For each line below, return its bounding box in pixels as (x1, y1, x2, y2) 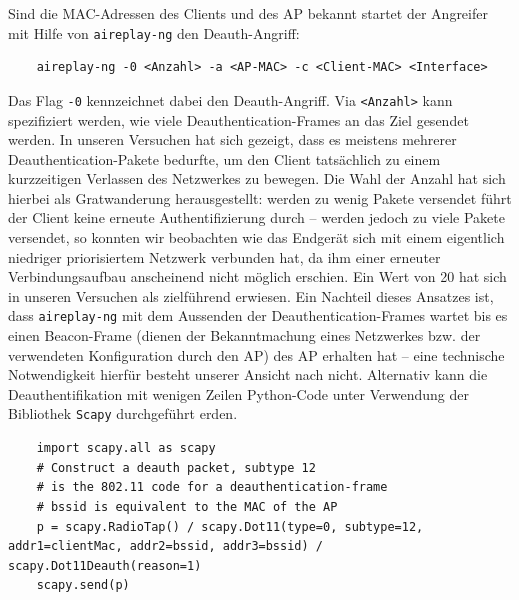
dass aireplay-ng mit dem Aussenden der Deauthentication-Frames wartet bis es (8, 305, 508, 326)
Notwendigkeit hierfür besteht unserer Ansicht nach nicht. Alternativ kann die (8, 364, 488, 385)
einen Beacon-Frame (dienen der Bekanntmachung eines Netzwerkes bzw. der (8, 325, 481, 346)
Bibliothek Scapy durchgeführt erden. (8, 403, 238, 424)
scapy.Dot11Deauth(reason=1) (8, 558, 202, 573)
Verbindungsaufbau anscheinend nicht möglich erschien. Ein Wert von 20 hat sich (8, 266, 507, 287)
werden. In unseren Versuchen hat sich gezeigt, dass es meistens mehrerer (8, 129, 457, 150)
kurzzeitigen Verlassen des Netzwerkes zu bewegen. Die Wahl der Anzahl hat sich (8, 168, 506, 189)
